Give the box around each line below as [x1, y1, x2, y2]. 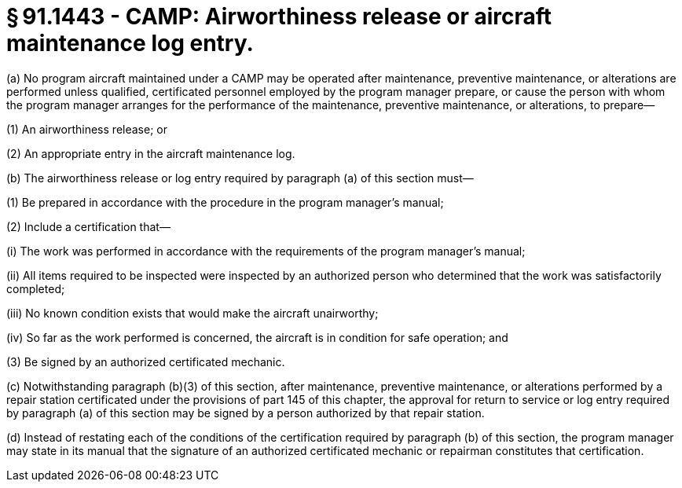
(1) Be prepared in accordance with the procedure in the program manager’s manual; [6, 195, 444, 209]
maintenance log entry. [6, 30, 254, 57]
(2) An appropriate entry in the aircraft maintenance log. [6, 146, 295, 160]
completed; [6, 281, 65, 295]
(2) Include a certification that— [6, 219, 170, 233]
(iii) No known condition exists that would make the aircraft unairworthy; [6, 306, 379, 320]
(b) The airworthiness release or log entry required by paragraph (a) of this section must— [6, 171, 474, 185]
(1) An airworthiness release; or [6, 122, 167, 136]
